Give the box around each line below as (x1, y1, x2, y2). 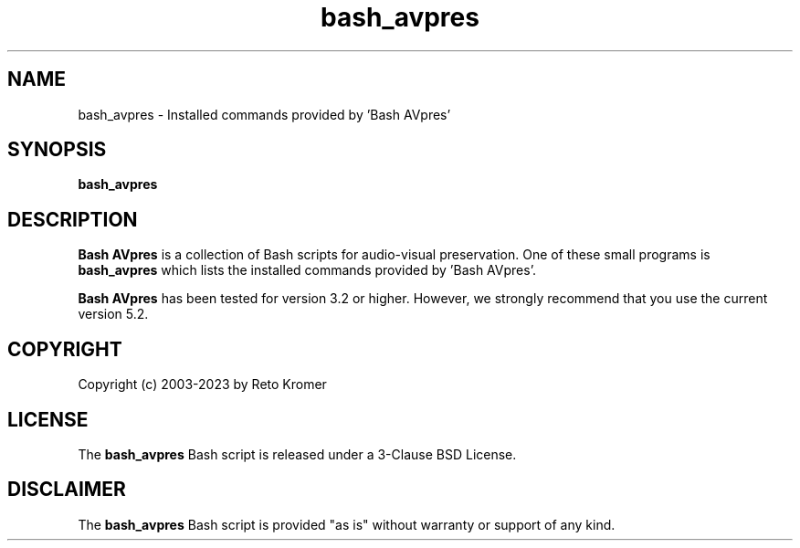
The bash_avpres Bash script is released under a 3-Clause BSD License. (78, 446, 517, 462)
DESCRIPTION (7, 207, 138, 231)
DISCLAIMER (7, 478, 126, 501)
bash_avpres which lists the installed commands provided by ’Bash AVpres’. (78, 262, 536, 279)
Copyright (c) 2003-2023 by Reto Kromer (78, 376, 327, 393)
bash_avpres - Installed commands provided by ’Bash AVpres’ (78, 106, 451, 122)
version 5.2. (78, 306, 149, 322)
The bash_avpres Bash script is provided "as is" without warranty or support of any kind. (78, 516, 616, 532)
